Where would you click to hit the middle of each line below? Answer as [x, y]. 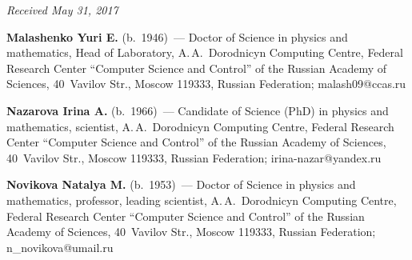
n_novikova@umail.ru [60, 247]
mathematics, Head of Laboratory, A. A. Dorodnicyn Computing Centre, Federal [205, 52]
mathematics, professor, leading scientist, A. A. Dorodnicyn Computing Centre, [202, 200]
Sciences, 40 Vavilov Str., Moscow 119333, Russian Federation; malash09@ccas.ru [206, 84]
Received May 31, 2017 [62, 10]
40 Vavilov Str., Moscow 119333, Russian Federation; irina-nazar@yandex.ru [194, 157]
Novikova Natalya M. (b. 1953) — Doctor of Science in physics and [181, 184]
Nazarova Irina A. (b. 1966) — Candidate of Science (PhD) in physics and [198, 110]
